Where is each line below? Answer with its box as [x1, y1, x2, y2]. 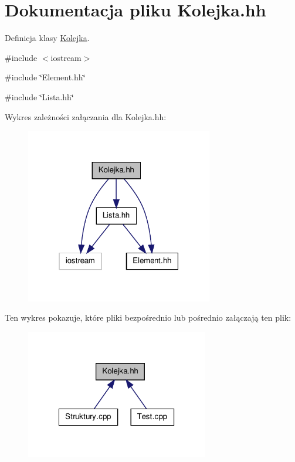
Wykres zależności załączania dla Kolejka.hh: [5, 110, 167, 123]
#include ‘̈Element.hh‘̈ [5, 71, 86, 83]
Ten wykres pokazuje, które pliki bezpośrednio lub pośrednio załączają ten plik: [5, 311, 291, 324]
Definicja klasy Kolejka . [5, 32, 90, 44]
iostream [50, 51, 82, 63]
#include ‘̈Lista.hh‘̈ [5, 90, 74, 103]
